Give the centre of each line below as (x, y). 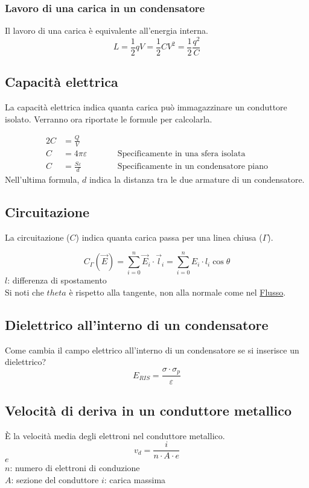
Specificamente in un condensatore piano (193, 167)
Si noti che (24, 292)
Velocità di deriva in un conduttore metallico (148, 410)
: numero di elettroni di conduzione (75, 468)
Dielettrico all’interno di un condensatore (137, 325)
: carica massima (135, 479)
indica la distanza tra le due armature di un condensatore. (197, 179)
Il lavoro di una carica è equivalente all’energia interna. (107, 30)
